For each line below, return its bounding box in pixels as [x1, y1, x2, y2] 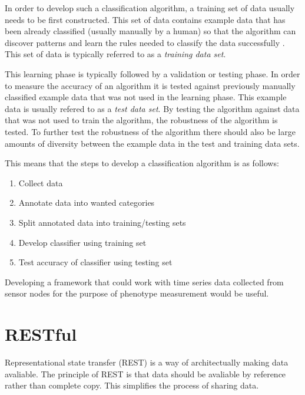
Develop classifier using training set [18, 236, 147, 248]
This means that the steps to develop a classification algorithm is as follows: [5, 157, 279, 169]
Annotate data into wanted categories [18, 196, 155, 209]
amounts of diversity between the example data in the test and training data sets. [5, 137, 300, 149]
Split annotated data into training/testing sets [18, 216, 186, 228]
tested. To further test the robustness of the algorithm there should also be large [5, 125, 296, 137]
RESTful [5, 322, 77, 346]
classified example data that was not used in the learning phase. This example [5, 91, 287, 103]
